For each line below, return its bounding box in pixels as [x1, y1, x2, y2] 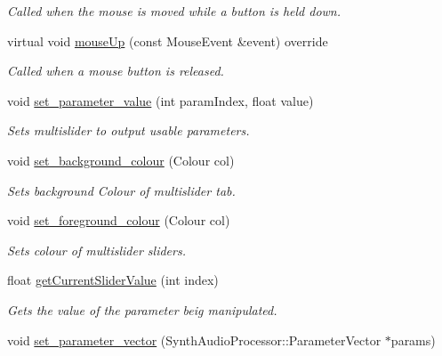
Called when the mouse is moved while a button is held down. [7, 2, 342, 20]
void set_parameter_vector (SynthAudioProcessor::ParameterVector [7, 330, 382, 349]
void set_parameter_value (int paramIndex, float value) [7, 91, 314, 109]
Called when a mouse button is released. [7, 61, 224, 80]
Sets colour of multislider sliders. [7, 240, 186, 259]
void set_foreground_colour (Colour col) [7, 211, 230, 230]
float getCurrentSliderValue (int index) [7, 271, 219, 289]
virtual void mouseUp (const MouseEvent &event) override [7, 31, 328, 50]
